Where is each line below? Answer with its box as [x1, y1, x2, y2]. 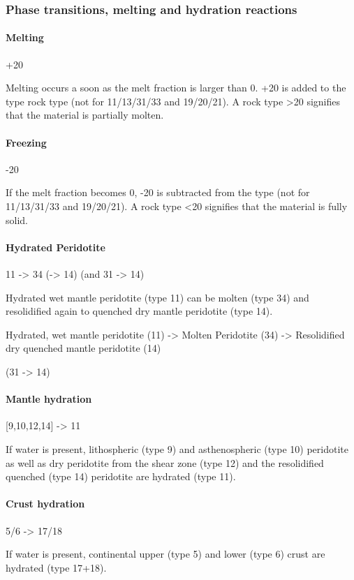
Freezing [6, 135, 47, 149]
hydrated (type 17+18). [6, 560, 107, 574]
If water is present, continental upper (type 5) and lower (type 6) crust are [6, 546, 325, 561]
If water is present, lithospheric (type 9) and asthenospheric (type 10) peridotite [6, 441, 348, 456]
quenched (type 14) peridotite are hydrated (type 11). [6, 469, 236, 484]
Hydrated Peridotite [6, 239, 105, 254]
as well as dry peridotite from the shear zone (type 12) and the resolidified [6, 455, 324, 470]
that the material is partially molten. [6, 107, 164, 122]
